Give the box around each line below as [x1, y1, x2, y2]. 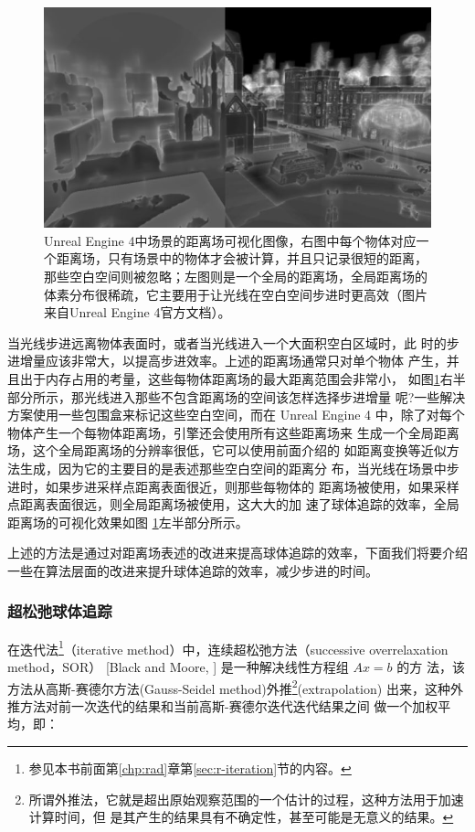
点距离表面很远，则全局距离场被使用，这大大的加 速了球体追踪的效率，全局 [7, 495, 459, 514]
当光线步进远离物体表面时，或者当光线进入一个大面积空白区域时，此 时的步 [7, 333, 459, 352]
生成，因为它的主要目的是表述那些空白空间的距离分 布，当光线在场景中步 [19, 458, 459, 477]
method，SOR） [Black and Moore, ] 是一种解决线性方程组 [7, 657, 349, 676]
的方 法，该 [396, 657, 465, 676]
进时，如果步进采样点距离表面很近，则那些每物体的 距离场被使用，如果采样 [7, 476, 459, 496]
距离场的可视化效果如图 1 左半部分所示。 [7, 512, 248, 531]
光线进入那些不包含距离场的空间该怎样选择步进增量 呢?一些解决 [83, 387, 466, 406]
